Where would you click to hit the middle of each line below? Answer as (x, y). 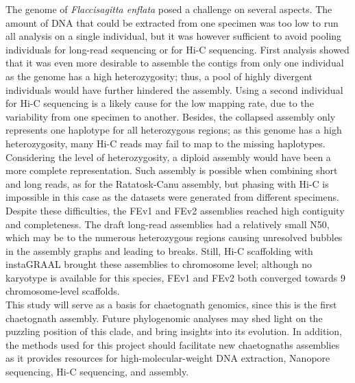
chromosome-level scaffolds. (63, 291)
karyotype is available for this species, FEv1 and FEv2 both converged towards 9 (175, 277)
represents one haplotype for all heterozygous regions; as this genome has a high (174, 130)
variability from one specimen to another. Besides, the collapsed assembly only (171, 116)
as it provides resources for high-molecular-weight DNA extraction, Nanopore (168, 358)
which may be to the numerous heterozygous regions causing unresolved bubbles (174, 237)
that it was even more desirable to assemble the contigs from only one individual (175, 63)
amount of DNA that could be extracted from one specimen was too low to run (172, 22)
